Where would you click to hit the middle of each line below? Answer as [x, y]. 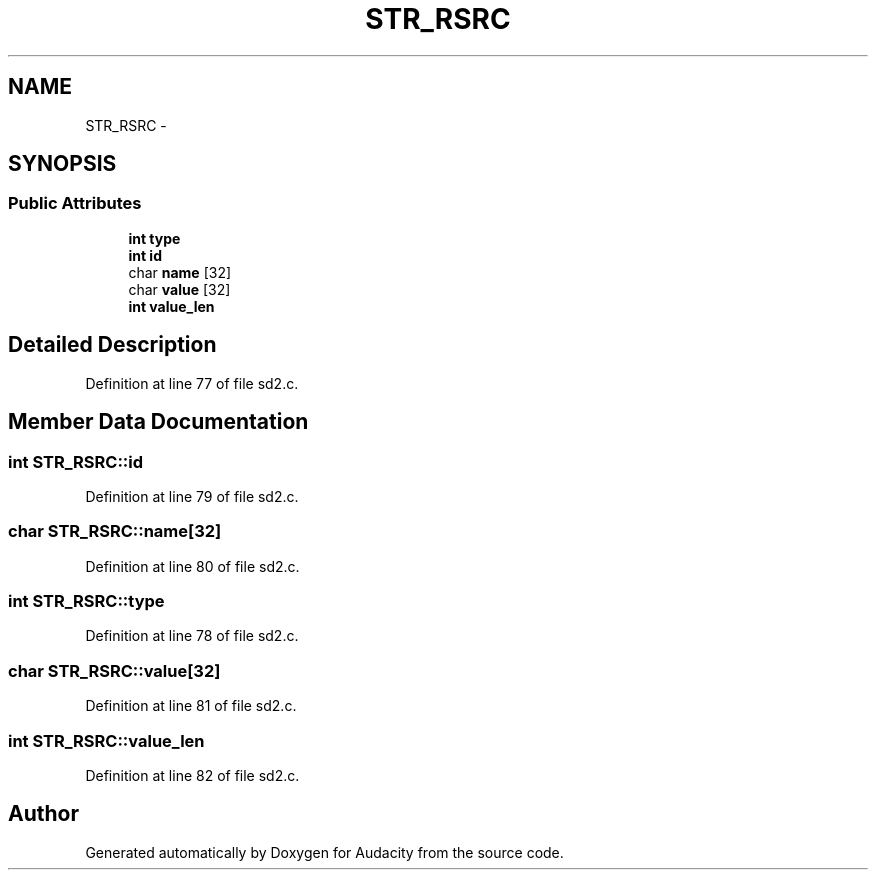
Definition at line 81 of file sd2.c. [191, 706]
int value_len [171, 306]
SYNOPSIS [62, 164]
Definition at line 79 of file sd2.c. [192, 496]
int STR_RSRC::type [86, 601]
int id [145, 255]
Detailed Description [112, 345]
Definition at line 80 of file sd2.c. [192, 566]
